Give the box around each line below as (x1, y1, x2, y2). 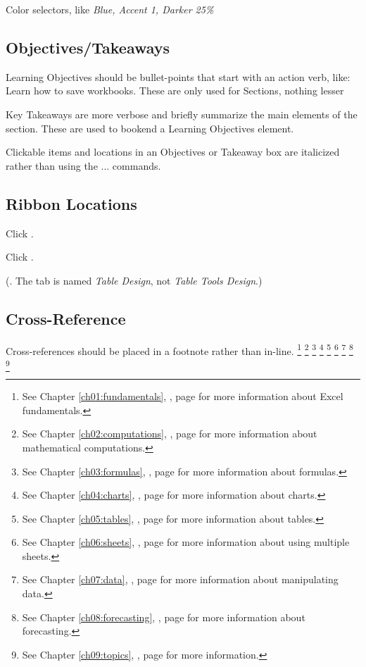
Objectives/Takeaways (6, 36, 170, 58)
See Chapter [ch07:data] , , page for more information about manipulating (22, 572, 339, 587)
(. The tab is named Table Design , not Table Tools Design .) (6, 273, 263, 287)
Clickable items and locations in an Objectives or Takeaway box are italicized (6, 144, 340, 159)
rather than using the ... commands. (6, 158, 161, 173)
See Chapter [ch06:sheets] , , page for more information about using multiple (22, 535, 350, 549)
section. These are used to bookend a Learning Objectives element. (6, 120, 294, 135)
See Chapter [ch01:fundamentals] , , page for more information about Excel (22, 389, 343, 404)
